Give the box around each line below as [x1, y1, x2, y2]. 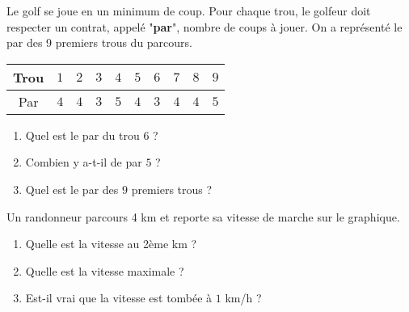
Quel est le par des [25, 180, 119, 197]
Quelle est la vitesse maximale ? [25, 262, 184, 279]
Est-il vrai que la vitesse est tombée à [25, 289, 213, 306]
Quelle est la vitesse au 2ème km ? [25, 235, 197, 252]
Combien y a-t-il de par [25, 154, 142, 171]
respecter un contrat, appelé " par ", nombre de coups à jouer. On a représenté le [6, 18, 403, 35]
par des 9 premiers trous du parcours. [6, 34, 192, 51]
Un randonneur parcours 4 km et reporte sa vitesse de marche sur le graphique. [6, 208, 400, 225]
